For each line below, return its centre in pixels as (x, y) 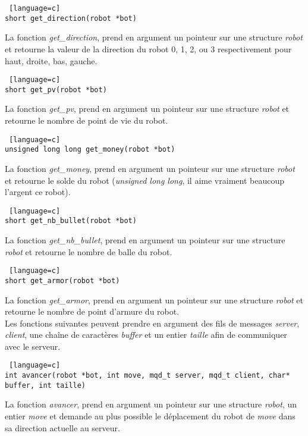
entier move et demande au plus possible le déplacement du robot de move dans (150, 416)
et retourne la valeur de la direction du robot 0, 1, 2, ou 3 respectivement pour (148, 48)
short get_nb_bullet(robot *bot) (71, 221)
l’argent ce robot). (38, 192)
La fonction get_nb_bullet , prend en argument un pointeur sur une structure (145, 240)
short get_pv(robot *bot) (56, 90)
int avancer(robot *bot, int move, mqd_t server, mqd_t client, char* (147, 376)
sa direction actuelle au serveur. (62, 427)
